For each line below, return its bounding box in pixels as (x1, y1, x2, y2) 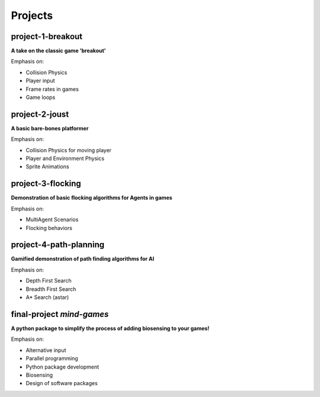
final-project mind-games (11, 309, 109, 319)
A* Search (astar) (25, 294, 69, 301)
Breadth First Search (25, 285, 76, 293)
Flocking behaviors (25, 224, 72, 231)
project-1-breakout (11, 31, 83, 41)
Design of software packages (25, 380, 98, 387)
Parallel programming (25, 355, 78, 362)
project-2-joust (11, 109, 69, 119)
